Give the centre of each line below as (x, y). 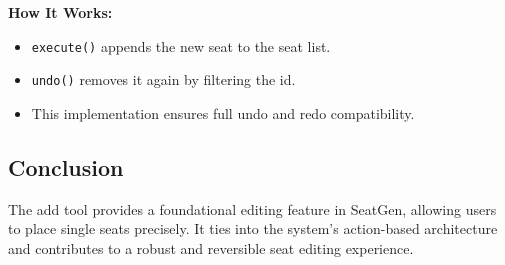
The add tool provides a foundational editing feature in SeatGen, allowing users (252, 208)
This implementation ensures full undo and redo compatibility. (223, 112)
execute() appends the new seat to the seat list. (181, 45)
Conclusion (66, 166)
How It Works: (60, 12)
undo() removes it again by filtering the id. (163, 79)
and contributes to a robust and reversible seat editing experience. (211, 247)
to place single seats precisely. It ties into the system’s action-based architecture (253, 228)
